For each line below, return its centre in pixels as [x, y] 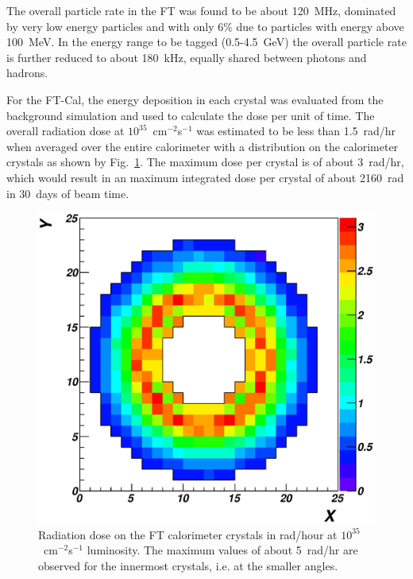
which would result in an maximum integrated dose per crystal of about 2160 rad [205, 177]
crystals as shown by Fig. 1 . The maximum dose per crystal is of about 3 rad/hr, [205, 162]
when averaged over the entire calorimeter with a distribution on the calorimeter [203, 146]
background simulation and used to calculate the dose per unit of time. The [191, 115]
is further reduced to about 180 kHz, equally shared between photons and [187, 57]
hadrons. [27, 73]
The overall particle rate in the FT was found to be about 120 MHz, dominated [201, 10]
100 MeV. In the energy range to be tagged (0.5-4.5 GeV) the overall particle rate [206, 42]
